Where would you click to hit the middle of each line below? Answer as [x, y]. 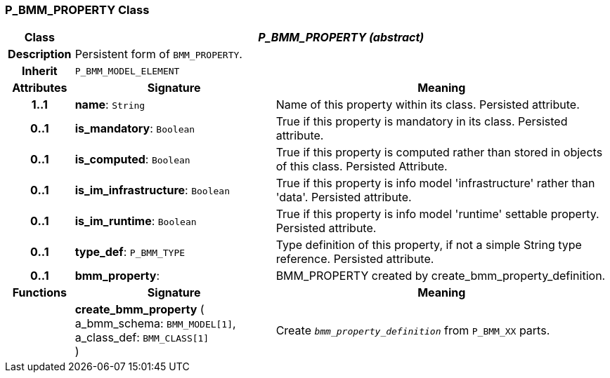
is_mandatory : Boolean [135, 129]
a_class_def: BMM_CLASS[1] [142, 338]
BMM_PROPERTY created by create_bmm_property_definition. [441, 276]
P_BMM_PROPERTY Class [77, 10]
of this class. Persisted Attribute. [362, 167]
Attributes [40, 88]
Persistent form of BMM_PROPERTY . [158, 54]
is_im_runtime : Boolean [136, 221]
